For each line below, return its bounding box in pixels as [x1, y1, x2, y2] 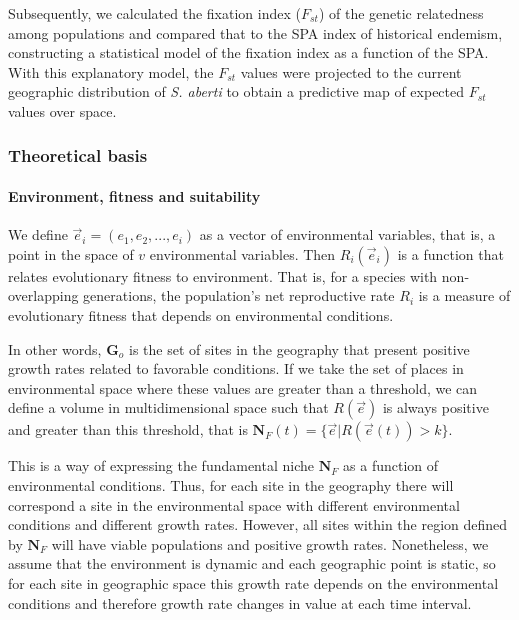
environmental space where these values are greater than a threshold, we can [8, 377, 478, 398]
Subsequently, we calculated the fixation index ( [8, 3, 301, 23]
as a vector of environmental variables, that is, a [199, 224, 496, 245]
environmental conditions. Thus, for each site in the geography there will [8, 474, 454, 495]
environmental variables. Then [149, 243, 336, 264]
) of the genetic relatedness [318, 3, 484, 23]
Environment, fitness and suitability [8, 186, 261, 206]
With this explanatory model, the [8, 61, 214, 82]
